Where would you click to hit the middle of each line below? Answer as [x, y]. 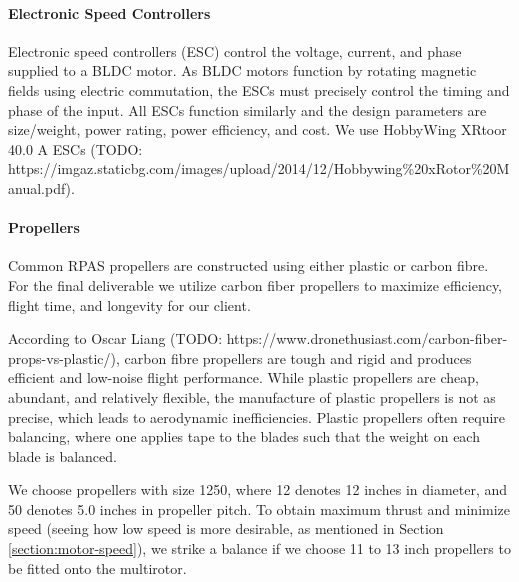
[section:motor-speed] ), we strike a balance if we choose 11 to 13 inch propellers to [259, 548]
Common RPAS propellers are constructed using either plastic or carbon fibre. [248, 265]
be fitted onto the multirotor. [97, 567]
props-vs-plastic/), [64, 357]
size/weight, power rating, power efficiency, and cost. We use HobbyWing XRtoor [257, 129]
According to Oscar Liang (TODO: [115, 338]
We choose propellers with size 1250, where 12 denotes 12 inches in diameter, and [258, 489]
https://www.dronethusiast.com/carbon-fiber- [367, 338]
